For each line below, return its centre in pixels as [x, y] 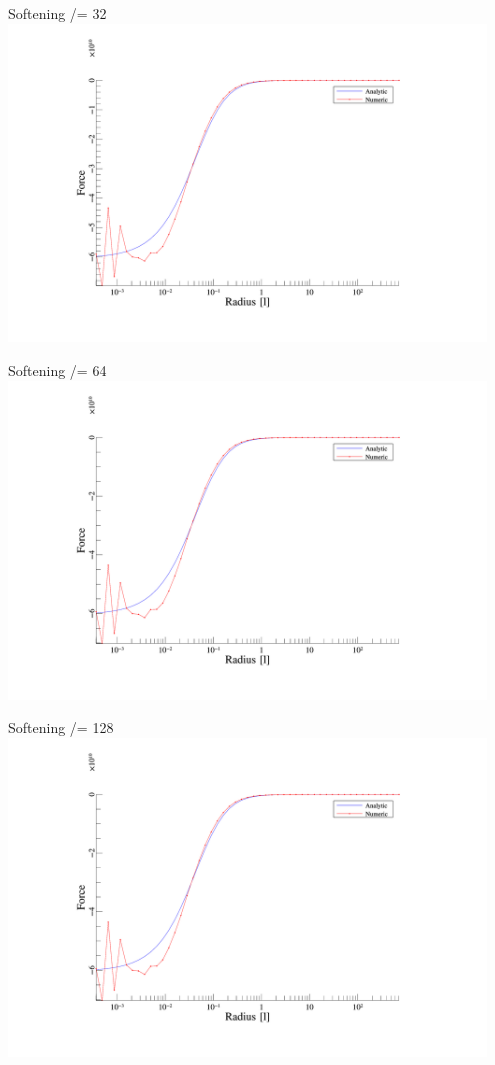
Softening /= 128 [61, 727]
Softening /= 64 [57, 370]
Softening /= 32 [57, 13]
